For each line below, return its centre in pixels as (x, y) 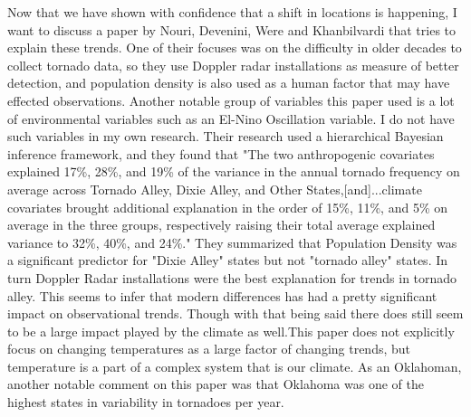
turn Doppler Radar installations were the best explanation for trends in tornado (232, 277)
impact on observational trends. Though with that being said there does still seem (235, 313)
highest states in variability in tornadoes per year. (146, 402)
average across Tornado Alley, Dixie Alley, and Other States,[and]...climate (215, 189)
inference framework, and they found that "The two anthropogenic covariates (221, 153)
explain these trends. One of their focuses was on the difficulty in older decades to (235, 47)
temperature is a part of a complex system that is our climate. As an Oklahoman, (235, 366)
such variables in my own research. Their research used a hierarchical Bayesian (226, 136)
